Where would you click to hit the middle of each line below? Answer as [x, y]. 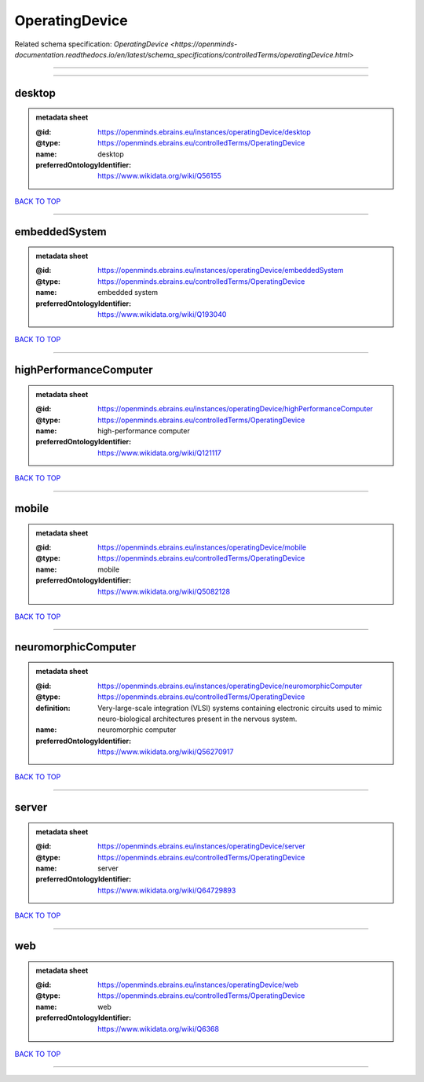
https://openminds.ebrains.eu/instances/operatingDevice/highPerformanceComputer [235, 409]
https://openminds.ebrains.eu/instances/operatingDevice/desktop [204, 132]
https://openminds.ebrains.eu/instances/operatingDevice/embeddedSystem [221, 270]
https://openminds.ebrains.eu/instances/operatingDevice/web [198, 985]
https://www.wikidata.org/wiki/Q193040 [162, 315]
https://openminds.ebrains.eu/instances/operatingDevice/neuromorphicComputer [230, 686]
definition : [53, 708]
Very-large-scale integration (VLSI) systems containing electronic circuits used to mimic [240, 708]
